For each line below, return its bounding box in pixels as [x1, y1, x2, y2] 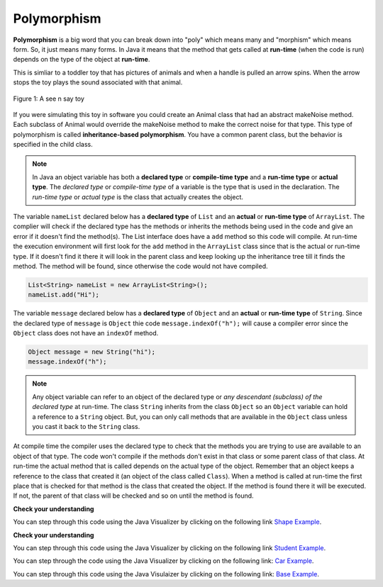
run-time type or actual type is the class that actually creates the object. [32, 192, 244, 201]
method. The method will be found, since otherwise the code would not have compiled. [13, 262, 268, 270]
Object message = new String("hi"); [28, 348, 156, 356]
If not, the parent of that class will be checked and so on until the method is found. [13, 491, 255, 500]
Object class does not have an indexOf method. [13, 329, 159, 337]
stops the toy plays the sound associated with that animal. [13, 78, 183, 86]
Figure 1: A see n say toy [13, 94, 85, 103]
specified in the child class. [13, 140, 93, 149]
